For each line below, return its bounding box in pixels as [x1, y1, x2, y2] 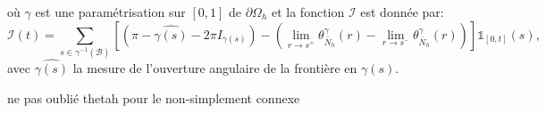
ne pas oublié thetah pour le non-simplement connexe [7, 88, 300, 107]
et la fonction [271, 3, 345, 20]
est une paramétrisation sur [35, 3, 186, 20]
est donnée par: [360, 3, 444, 20]
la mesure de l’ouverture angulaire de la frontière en [72, 59, 357, 77]
